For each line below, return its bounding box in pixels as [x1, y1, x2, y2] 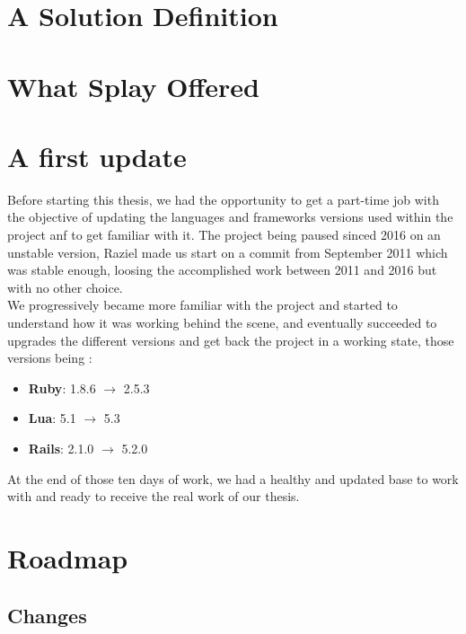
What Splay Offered [7, 67, 259, 104]
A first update [7, 137, 187, 174]
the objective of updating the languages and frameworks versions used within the [7, 207, 453, 226]
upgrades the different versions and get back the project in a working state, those [7, 330, 454, 349]
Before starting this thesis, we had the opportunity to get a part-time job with [7, 189, 439, 208]
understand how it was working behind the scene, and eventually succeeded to [7, 313, 437, 332]
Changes [7, 601, 87, 629]
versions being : [7, 348, 92, 367]
